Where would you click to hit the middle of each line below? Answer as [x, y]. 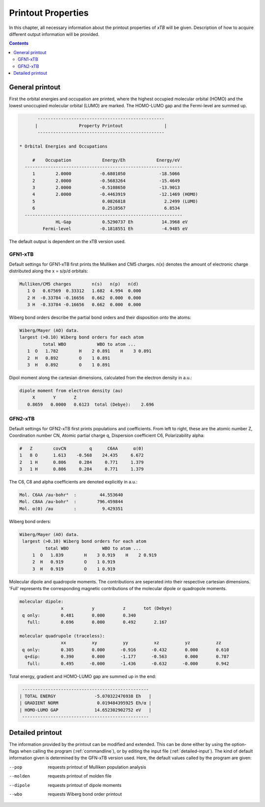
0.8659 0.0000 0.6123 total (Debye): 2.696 [91, 404]
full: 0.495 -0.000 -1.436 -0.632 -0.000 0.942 [128, 663]
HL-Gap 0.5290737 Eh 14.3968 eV [122, 222]
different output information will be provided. [54, 34]
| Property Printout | [101, 126]
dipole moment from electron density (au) [71, 390]
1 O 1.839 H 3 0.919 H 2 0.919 [94, 555]
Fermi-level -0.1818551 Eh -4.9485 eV [115, 229]
